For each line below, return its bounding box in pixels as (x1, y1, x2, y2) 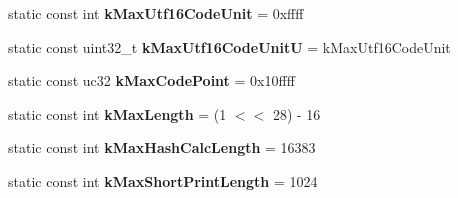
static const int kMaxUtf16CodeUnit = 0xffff (8, 3, 304, 23)
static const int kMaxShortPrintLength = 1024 (8, 170, 318, 191)
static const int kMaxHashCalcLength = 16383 (8, 137, 316, 158)
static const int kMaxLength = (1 (8, 103, 227, 124)
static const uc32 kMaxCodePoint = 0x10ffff (8, 70, 295, 91)
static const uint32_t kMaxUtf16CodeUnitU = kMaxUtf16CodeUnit (8, 36, 451, 57)
